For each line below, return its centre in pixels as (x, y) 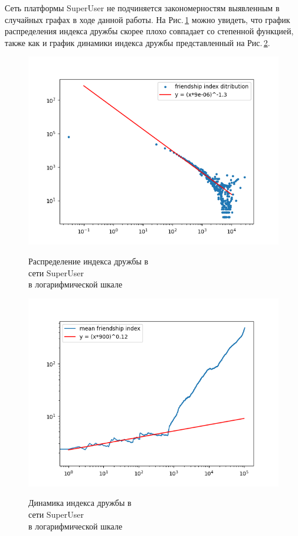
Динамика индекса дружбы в (80, 503)
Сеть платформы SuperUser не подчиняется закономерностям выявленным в (142, 8)
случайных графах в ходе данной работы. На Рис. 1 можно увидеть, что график (148, 19)
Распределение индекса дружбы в (89, 261)
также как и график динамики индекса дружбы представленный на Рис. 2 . (137, 42)
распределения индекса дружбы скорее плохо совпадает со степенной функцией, (149, 31)
